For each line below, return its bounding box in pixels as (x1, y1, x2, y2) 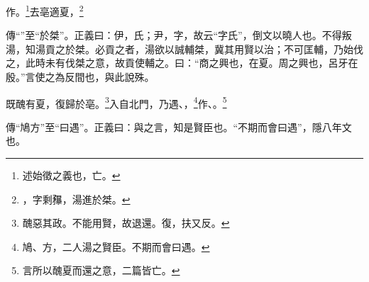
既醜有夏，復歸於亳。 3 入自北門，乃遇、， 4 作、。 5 (6, 94, 227, 111)
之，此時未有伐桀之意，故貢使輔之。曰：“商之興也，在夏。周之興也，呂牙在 (6, 55, 358, 70)
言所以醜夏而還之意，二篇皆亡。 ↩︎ (22, 263, 180, 278)
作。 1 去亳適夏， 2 (6, 2, 84, 18)
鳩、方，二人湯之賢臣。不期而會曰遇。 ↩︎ (22, 239, 210, 254)
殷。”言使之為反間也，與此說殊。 (6, 69, 155, 84)
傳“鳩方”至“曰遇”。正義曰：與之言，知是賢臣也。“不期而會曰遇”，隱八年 (6, 119, 342, 134)
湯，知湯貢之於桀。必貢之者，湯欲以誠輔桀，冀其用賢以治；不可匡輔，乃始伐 (6, 41, 363, 56)
